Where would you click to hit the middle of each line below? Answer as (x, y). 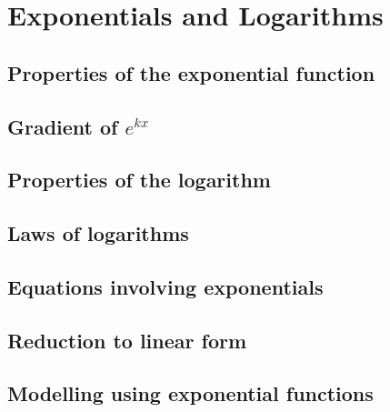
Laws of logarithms (98, 233)
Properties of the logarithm (139, 180)
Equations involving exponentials (165, 286)
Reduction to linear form (127, 340)
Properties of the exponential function (191, 72)
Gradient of (63, 126)
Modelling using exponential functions (190, 393)
